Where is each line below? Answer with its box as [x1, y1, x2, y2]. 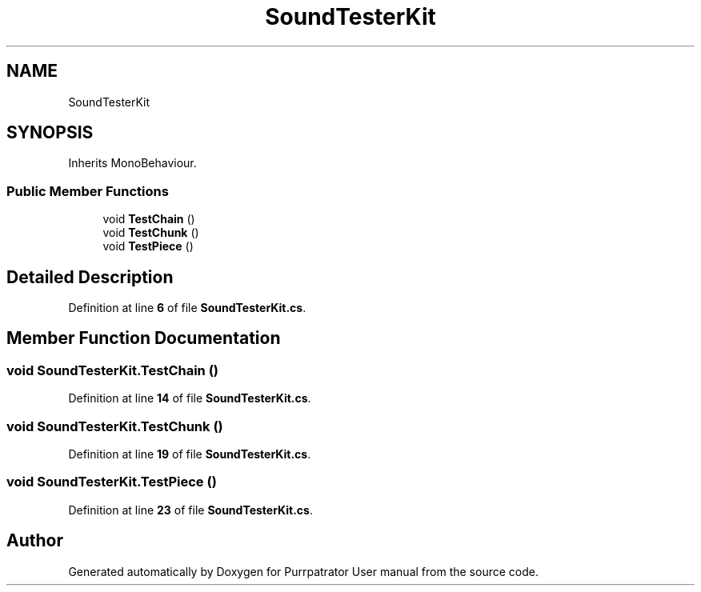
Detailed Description [6, 266, 174, 287]
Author [6, 530, 63, 551]
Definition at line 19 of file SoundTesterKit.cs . [68, 447, 311, 461]
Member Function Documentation [6, 328, 281, 349]
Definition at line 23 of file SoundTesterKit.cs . [68, 502, 313, 517]
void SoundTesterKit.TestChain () [6, 362, 219, 378]
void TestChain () [102, 212, 195, 226]
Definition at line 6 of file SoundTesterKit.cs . [68, 301, 306, 315]
